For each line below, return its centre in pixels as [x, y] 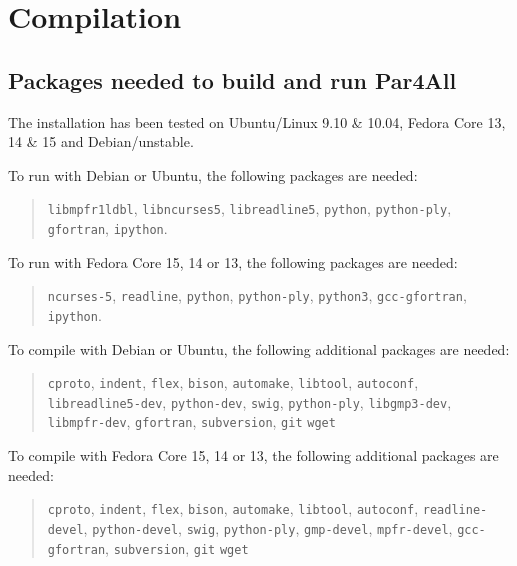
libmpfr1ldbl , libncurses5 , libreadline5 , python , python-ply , [249, 208]
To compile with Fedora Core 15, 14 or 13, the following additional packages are [253, 455]
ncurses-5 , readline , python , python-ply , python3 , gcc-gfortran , [257, 295]
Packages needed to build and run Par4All [232, 79]
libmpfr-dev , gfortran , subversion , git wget [191, 421]
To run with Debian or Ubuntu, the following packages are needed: [213, 174]
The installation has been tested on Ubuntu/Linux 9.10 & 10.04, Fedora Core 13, [257, 121]
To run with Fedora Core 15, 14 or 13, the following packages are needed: [233, 261]
